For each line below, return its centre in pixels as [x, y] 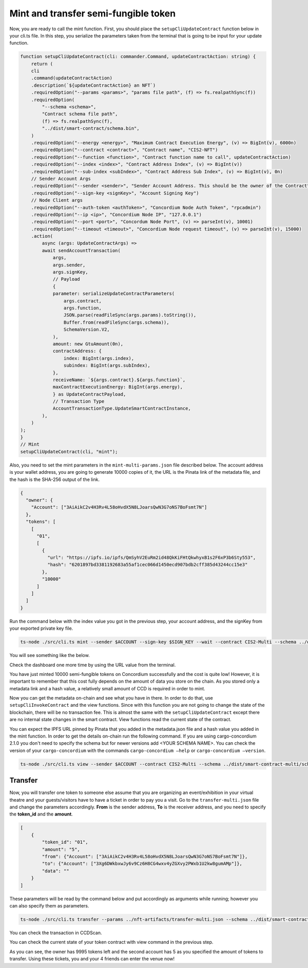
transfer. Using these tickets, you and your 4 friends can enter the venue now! [92, 959]
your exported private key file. [41, 628]
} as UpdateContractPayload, [89, 394]
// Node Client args [57, 200]
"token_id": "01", [65, 842]
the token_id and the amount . [41, 814]
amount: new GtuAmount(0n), [88, 344]
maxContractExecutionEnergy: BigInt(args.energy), [118, 387]
